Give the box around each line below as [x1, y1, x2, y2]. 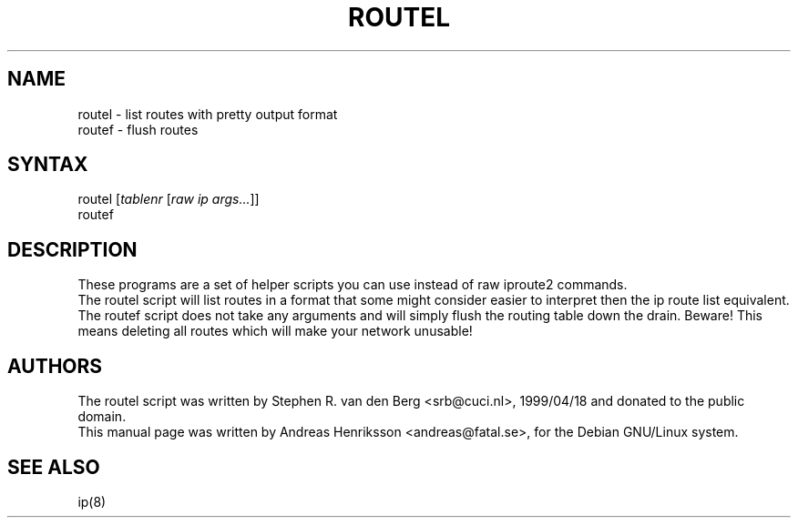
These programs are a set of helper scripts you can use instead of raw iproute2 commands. [77, 277, 628, 293]
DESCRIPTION [7, 237, 138, 261]
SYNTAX [7, 153, 88, 177]
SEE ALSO [7, 455, 100, 479]
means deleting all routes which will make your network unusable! [77, 323, 473, 339]
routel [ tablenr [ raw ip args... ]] [77, 191, 260, 207]
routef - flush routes [77, 121, 199, 137]
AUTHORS [7, 354, 103, 378]
